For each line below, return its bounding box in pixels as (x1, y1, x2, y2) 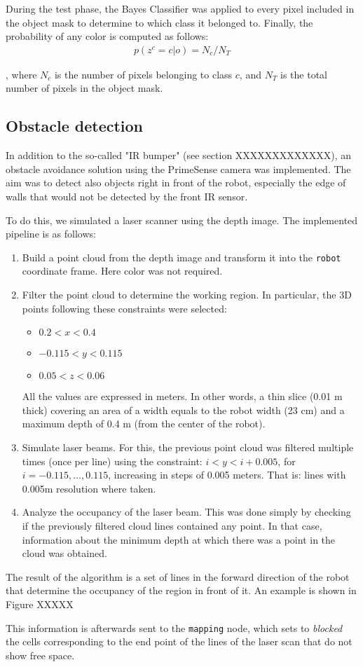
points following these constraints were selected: (22, 301, 227, 315)
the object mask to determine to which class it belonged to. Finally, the (6, 15, 313, 29)
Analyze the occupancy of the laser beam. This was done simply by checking (22, 504, 351, 519)
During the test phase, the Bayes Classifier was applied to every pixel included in (6, 1, 355, 15)
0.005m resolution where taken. (22, 481, 156, 495)
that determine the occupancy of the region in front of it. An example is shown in (6, 583, 357, 598)
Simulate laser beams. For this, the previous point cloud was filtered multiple (22, 439, 354, 454)
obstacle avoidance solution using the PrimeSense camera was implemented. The (6, 161, 351, 176)
